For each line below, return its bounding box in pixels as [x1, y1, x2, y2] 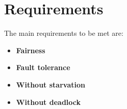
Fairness [16, 45, 45, 55]
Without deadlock [16, 96, 81, 107]
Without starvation [16, 79, 85, 90]
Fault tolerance [16, 62, 70, 73]
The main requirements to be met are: [4, 28, 123, 38]
